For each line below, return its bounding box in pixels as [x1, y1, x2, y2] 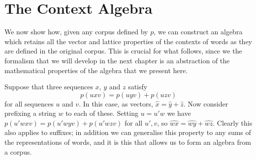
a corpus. [4, 146, 32, 157]
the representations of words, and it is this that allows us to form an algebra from [4, 137, 251, 147]
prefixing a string [4, 108, 56, 118]
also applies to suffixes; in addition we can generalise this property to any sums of [4, 127, 251, 137]
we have [167, 108, 191, 118]
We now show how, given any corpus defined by [4, 27, 148, 37]
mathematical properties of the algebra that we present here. [4, 65, 188, 75]
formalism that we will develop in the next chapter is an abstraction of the [4, 55, 230, 65]
